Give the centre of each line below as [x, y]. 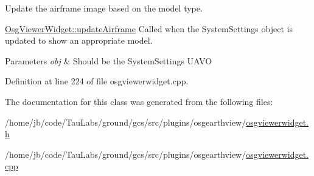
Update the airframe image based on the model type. [104, 8]
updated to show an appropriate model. [79, 40]
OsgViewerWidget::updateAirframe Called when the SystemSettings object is [149, 28]
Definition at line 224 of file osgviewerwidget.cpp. [97, 81]
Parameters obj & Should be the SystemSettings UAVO [109, 60]
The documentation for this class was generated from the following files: [139, 101]
